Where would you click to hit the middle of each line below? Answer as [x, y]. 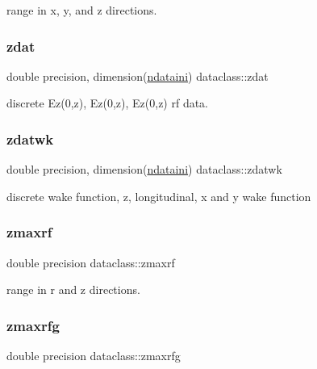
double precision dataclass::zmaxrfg [94, 356]
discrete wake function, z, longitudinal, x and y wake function [159, 196]
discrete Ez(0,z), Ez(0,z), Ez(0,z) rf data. [108, 103]
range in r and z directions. [73, 289]
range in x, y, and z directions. [82, 10]
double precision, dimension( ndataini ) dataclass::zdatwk [144, 169]
